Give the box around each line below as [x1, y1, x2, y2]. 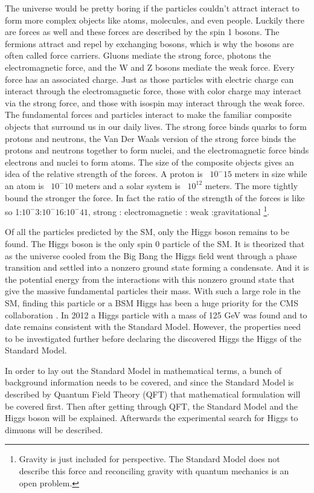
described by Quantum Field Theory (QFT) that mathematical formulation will [5, 388, 301, 401]
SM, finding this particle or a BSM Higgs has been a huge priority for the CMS [5, 296, 298, 309]
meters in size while [234, 167, 307, 180]
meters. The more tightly [205, 179, 298, 192]
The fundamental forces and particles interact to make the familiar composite [5, 108, 292, 121]
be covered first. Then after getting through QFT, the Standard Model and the [5, 399, 298, 412]
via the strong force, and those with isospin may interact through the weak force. [5, 96, 305, 109]
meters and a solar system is [75, 179, 181, 192]
